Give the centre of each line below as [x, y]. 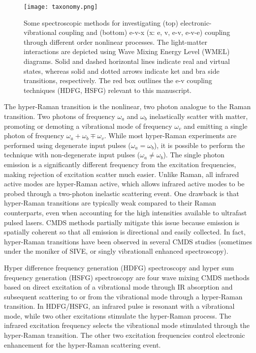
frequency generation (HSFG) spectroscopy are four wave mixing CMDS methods [127, 277]
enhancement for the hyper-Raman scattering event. [82, 344]
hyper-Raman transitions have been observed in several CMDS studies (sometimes [128, 241]
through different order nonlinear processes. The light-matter [116, 42]
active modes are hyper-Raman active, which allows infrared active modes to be [124, 184]
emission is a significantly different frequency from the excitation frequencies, [120, 164]
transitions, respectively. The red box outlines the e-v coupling [118, 80]
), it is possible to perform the [199, 145]
